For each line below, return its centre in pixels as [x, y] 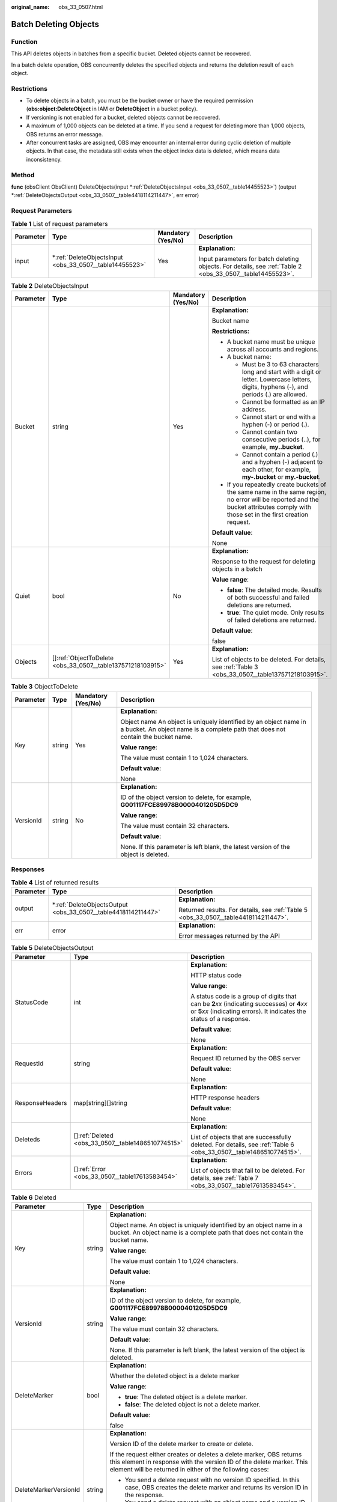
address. [254, 410]
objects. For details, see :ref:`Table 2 [250, 266]
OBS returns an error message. [65, 134]
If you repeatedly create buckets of [277, 485]
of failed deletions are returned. [272, 620]
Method [23, 175]
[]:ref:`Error [90, 1169]
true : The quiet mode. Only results [275, 613]
